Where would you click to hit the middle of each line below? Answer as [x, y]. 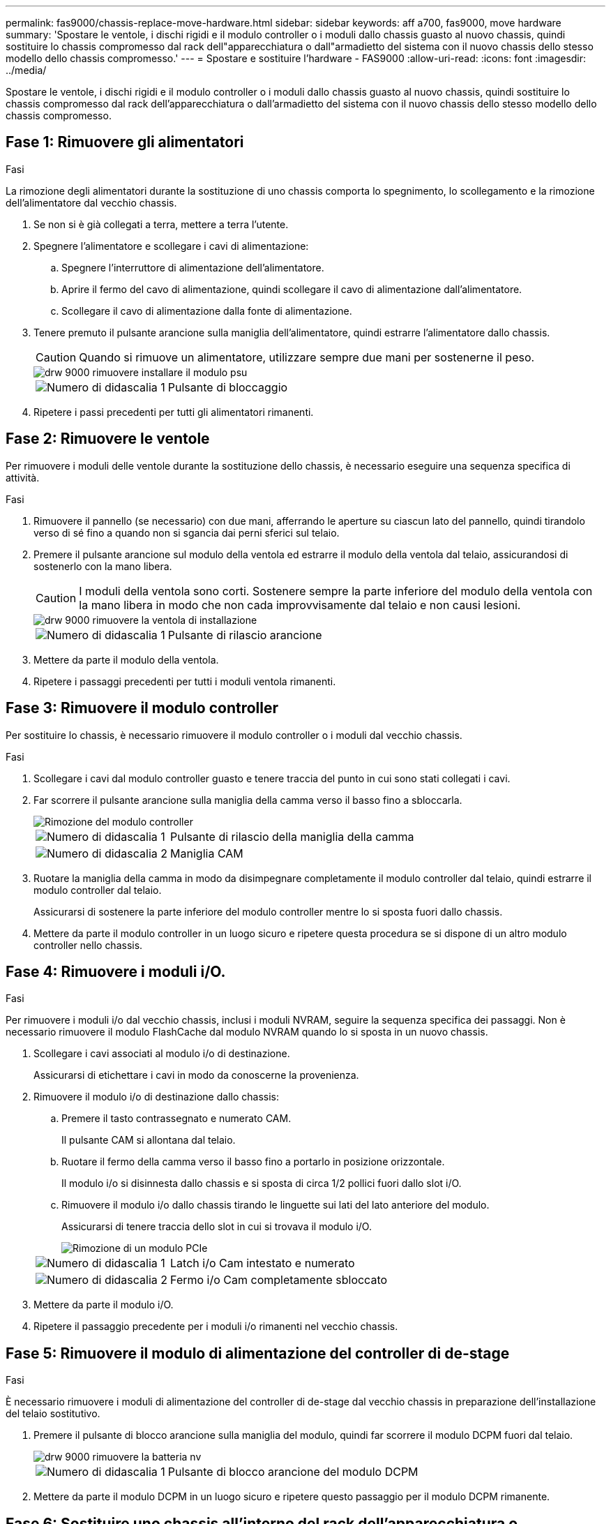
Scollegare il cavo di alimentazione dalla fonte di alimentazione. [207, 311]
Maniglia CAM [207, 853]
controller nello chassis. [88, 945]
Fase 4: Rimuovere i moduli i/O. [116, 971]
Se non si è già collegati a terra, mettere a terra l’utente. [161, 224]
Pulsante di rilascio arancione [245, 635]
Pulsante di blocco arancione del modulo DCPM [293, 1472]
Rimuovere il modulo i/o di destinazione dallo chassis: [156, 1097]
